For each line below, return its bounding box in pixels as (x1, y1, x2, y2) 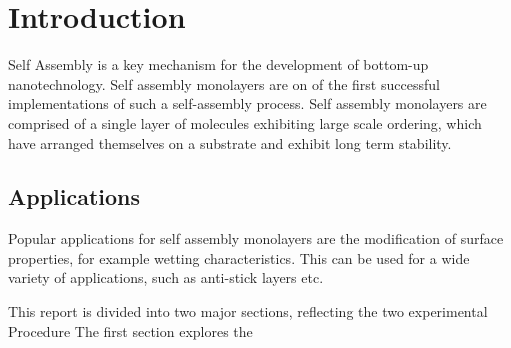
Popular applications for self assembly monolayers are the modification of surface (8, 228, 504, 249)
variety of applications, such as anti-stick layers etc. (8, 267, 324, 288)
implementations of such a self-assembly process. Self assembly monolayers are (8, 93, 487, 114)
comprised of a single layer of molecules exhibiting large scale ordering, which (8, 112, 482, 133)
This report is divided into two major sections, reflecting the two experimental (8, 301, 488, 322)
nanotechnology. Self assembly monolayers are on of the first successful (8, 73, 440, 94)
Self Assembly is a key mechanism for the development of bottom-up (8, 54, 429, 75)
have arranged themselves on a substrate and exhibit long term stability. (8, 132, 452, 153)
